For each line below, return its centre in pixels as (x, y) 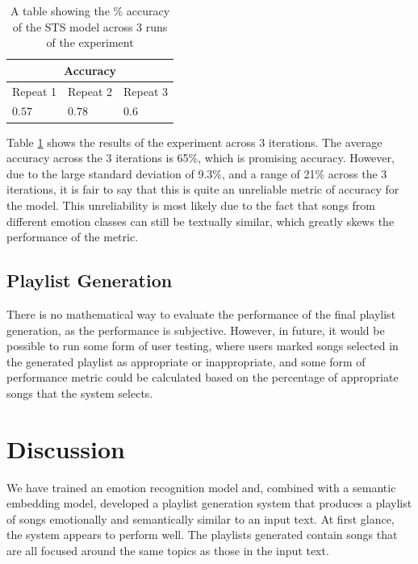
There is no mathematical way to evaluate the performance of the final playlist (201, 313)
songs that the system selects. (80, 393)
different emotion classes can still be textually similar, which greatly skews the (201, 221)
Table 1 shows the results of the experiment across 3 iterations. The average (194, 142)
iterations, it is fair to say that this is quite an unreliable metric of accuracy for (203, 189)
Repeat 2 (90, 91)
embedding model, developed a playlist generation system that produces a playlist (209, 503)
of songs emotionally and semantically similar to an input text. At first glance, (201, 518)
